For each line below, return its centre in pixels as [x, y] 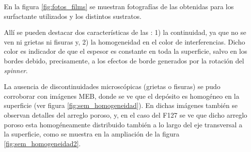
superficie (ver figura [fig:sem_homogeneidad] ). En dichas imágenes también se [121, 105]
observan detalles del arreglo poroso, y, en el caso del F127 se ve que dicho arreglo [126, 114]
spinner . [16, 70]
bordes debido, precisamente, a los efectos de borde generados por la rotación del [124, 60]
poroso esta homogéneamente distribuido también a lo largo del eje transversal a [123, 124]
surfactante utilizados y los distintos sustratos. [73, 16]
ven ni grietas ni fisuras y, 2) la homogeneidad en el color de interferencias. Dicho [125, 41]
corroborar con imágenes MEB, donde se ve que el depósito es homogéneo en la [122, 96]
